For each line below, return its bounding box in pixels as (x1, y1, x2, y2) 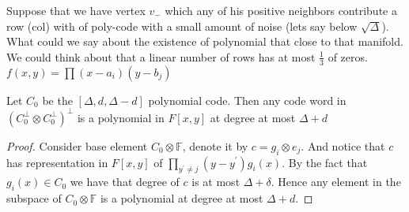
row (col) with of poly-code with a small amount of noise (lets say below (6, 17, 358, 34)
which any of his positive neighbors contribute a (165, 2, 397, 18)
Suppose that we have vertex (6, 2, 146, 18)
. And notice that (301, 137, 385, 154)
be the (42, 91, 73, 108)
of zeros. (328, 48, 368, 65)
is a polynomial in (77, 109, 165, 125)
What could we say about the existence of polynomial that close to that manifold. (6, 33, 403, 50)
